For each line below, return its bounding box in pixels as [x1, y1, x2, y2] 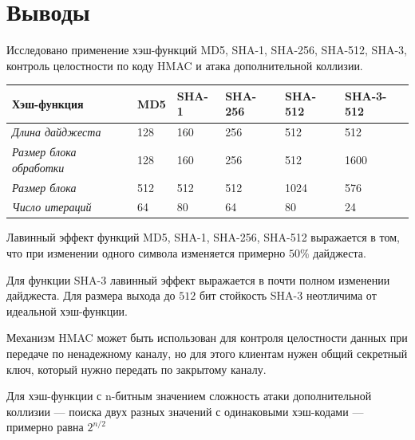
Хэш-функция [12, 95, 84, 112]
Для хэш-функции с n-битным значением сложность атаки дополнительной [6, 387, 372, 404]
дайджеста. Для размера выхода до [6, 287, 176, 304]
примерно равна [6, 418, 84, 435]
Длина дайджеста [12, 124, 101, 140]
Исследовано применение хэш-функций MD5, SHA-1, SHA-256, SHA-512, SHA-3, [6, 41, 407, 58]
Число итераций [12, 198, 92, 215]
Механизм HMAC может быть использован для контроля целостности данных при [6, 329, 408, 346]
